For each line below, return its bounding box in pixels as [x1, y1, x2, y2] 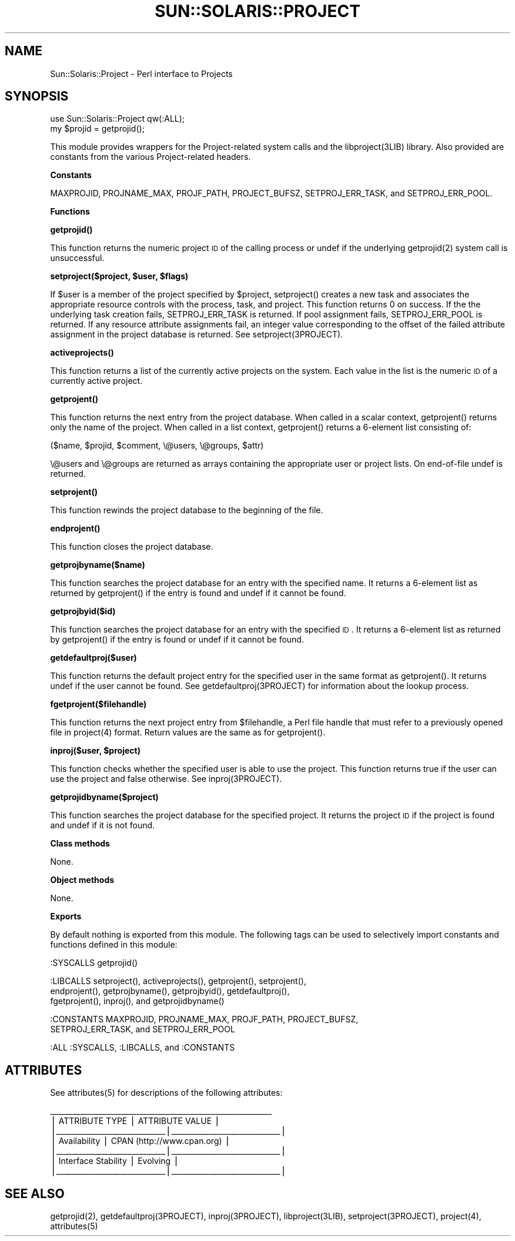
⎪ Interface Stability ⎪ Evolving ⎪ [50, 1156, 179, 1166]
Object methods [50, 875, 115, 885]
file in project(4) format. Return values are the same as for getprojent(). [50, 727, 326, 738]
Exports [50, 911, 82, 922]
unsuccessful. [50, 253, 105, 263]
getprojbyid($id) [50, 606, 116, 617]
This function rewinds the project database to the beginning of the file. [50, 505, 323, 516]
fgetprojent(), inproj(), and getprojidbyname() [50, 996, 225, 1006]
